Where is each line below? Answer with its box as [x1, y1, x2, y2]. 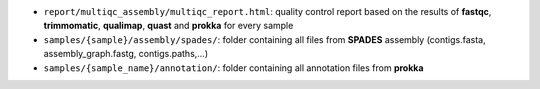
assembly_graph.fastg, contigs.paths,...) [43, 48, 209, 60]
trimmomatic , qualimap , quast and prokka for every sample [43, 20, 294, 32]
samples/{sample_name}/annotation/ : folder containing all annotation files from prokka [43, 61, 424, 74]
